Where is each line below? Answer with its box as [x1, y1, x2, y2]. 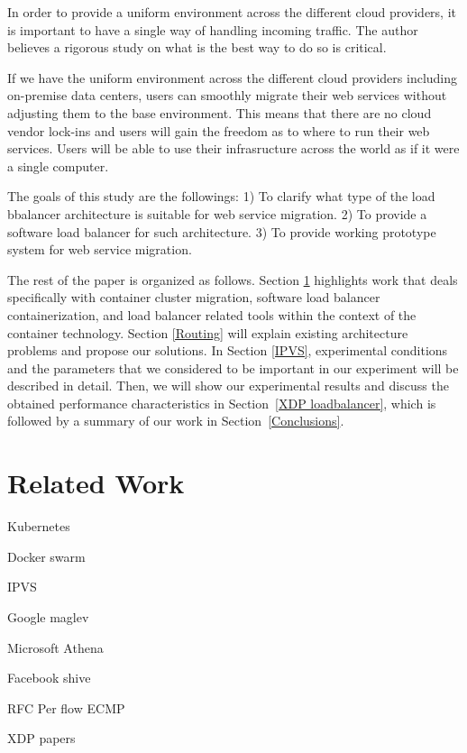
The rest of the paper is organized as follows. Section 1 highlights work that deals [7, 270, 458, 289]
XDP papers [7, 729, 76, 748]
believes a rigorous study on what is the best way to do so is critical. [7, 38, 387, 57]
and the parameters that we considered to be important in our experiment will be [7, 358, 459, 377]
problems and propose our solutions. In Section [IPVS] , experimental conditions [7, 341, 448, 360]
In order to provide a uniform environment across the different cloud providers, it [7, 3, 456, 21]
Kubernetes [7, 517, 70, 536]
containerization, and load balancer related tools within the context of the [7, 305, 417, 324]
